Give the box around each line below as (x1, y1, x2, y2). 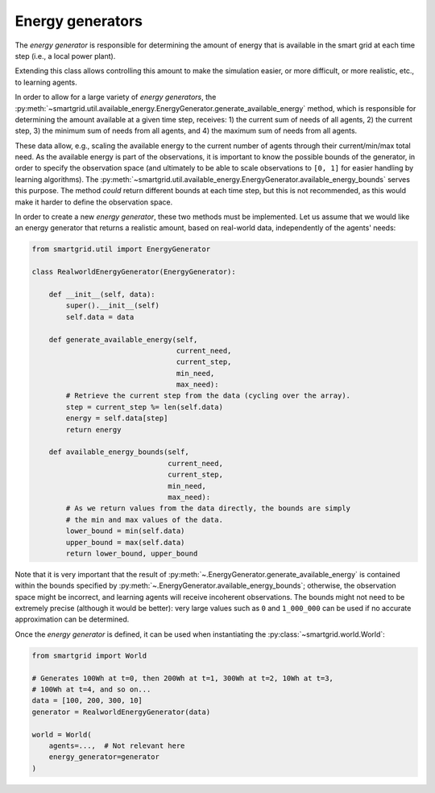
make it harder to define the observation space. (14, 197, 173, 207)
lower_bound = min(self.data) (65, 527, 185, 535)
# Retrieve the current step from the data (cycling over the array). (65, 391, 350, 400)
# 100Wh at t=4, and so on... (31, 685, 151, 694)
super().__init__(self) (65, 301, 160, 310)
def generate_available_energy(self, (48, 335, 198, 344)
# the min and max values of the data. (65, 515, 223, 524)
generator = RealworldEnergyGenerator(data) (31, 707, 211, 717)
